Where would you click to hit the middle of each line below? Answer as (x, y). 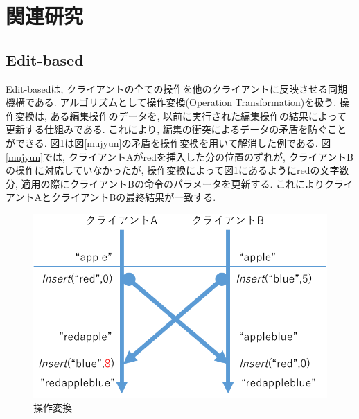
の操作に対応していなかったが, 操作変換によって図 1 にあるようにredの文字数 (177, 170)
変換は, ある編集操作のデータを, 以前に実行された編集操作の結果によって (181, 115)
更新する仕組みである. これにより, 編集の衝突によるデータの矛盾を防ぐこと (176, 129)
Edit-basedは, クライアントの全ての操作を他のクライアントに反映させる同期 (177, 88)
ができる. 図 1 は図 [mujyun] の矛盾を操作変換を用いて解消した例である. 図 (168, 142)
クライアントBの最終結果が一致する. (133, 197)
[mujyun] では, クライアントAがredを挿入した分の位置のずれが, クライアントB (179, 156)
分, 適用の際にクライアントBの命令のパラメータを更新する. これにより (165, 183)
